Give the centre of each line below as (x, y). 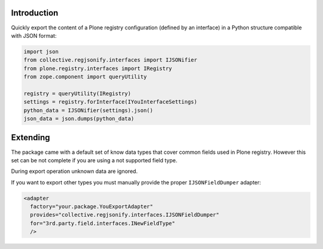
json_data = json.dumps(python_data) (79, 119)
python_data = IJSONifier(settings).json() (89, 110)
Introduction (35, 13)
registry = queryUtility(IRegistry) (77, 93)
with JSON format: (34, 35)
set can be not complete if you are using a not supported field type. (94, 160)
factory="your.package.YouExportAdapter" (92, 207)
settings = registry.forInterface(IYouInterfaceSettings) (110, 102)
